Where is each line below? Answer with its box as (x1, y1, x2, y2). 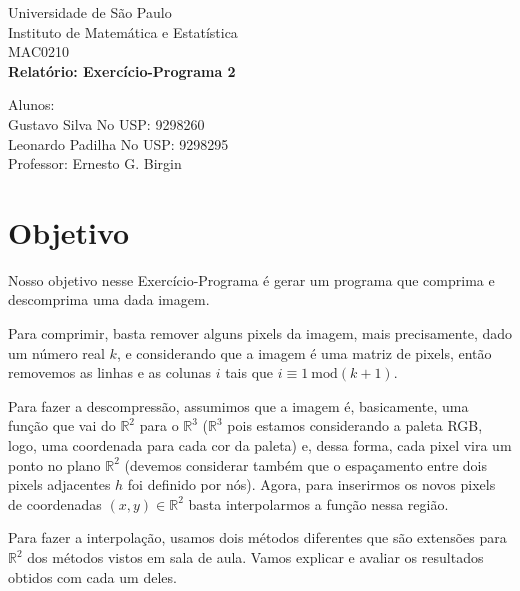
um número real (8, 342, 105, 363)
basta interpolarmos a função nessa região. (188, 493, 449, 514)
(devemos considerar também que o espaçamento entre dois (124, 454, 487, 475)
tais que (225, 362, 274, 383)
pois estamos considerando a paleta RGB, (227, 415, 483, 436)
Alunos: (8, 94, 55, 115)
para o (139, 415, 179, 436)
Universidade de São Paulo (8, 2, 172, 22)
